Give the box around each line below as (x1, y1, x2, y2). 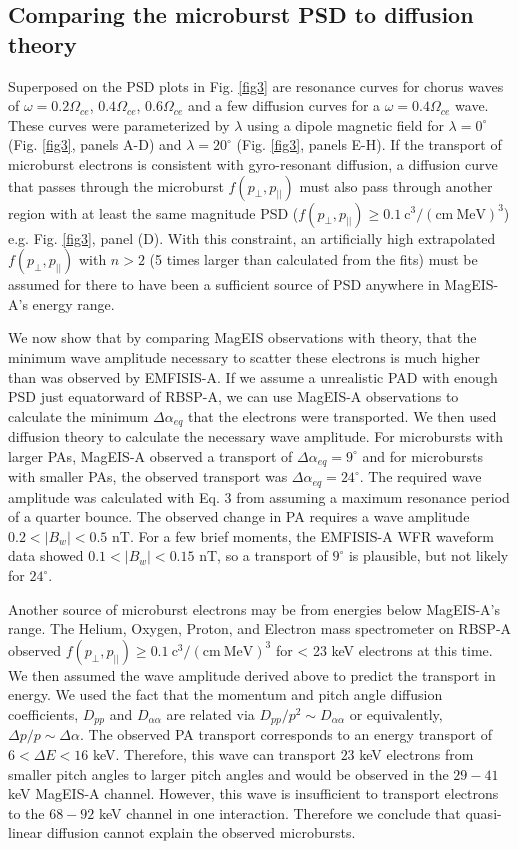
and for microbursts (362, 445, 483, 466)
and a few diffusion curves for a (188, 95, 381, 116)
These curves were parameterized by (8, 114, 230, 135)
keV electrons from (359, 744, 474, 765)
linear (8, 822, 43, 843)
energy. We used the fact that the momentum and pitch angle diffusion (8, 684, 443, 705)
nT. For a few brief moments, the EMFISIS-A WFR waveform (112, 525, 494, 546)
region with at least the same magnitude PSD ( (8, 202, 299, 223)
